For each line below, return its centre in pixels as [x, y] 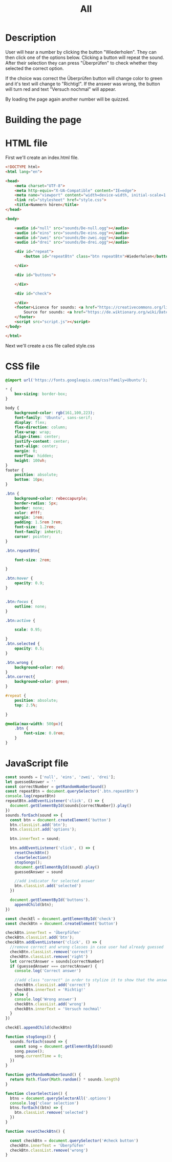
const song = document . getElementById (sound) [64, 1046]
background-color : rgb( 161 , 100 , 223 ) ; [55, 413]
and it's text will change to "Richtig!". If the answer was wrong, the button [83, 84]
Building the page [44, 120]
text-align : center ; [36, 446]
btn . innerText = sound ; [35, 839]
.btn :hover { [19, 578]
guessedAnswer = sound [39, 872]
